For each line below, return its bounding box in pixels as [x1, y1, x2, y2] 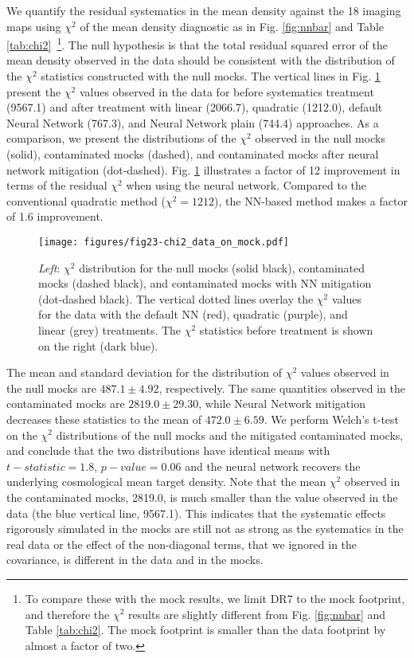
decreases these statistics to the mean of [6, 410, 202, 427]
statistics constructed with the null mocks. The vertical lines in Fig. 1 [41, 68, 381, 84]
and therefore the [25, 605, 110, 622]
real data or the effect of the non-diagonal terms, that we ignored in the [6, 535, 357, 552]
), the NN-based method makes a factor [214, 192, 408, 209]
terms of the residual [6, 177, 107, 194]
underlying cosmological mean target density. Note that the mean [6, 473, 326, 490]
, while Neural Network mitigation [198, 395, 365, 412]
